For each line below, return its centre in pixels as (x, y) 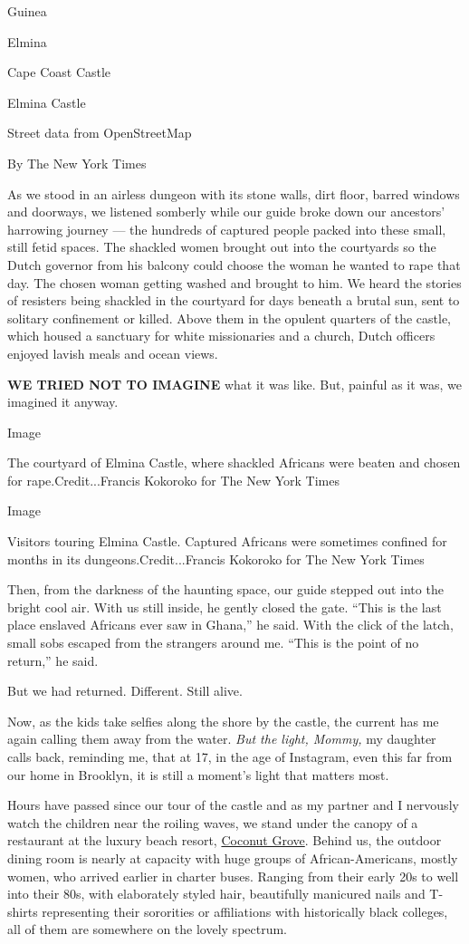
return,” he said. (53, 660)
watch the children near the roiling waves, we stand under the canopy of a (213, 822)
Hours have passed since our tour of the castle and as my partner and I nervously (233, 805)
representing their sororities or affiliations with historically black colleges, (245, 911)
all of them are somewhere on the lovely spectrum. (148, 929)
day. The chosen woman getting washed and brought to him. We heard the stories (234, 282)
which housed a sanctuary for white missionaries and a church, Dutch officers (221, 336)
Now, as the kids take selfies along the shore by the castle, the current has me (223, 721)
